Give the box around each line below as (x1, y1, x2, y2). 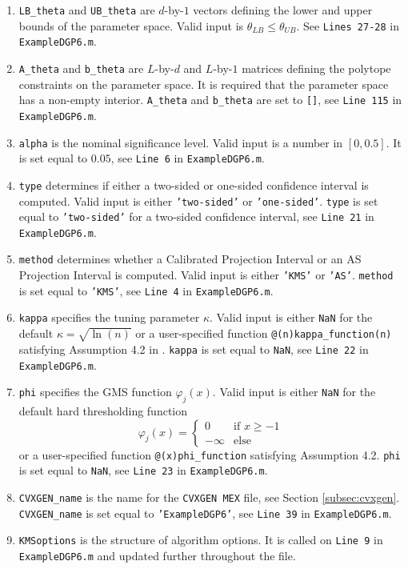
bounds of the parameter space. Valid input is (18, 17, 244, 34)
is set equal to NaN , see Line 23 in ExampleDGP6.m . (18, 462, 268, 479)
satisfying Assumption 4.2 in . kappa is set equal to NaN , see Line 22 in (18, 340, 369, 357)
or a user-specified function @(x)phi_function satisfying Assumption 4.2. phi (18, 446, 401, 463)
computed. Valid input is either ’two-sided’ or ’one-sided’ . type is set (18, 192, 378, 209)
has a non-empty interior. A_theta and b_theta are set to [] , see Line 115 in (18, 91, 402, 108)
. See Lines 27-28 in (296, 17, 399, 34)
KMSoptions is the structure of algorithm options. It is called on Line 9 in (18, 531, 383, 548)
